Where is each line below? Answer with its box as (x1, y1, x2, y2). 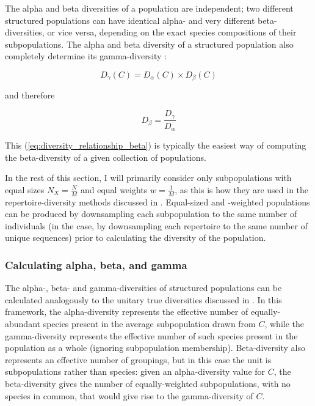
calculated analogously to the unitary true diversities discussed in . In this (5, 293, 282, 306)
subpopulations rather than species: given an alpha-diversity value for (5, 365, 266, 378)
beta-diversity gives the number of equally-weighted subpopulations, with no (5, 377, 291, 389)
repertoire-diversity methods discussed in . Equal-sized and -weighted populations (5, 195, 310, 208)
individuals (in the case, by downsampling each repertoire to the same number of (5, 219, 308, 232)
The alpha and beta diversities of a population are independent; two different (5, 2, 294, 14)
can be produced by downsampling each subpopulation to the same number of (5, 207, 297, 220)
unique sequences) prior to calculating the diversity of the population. (5, 231, 266, 244)
